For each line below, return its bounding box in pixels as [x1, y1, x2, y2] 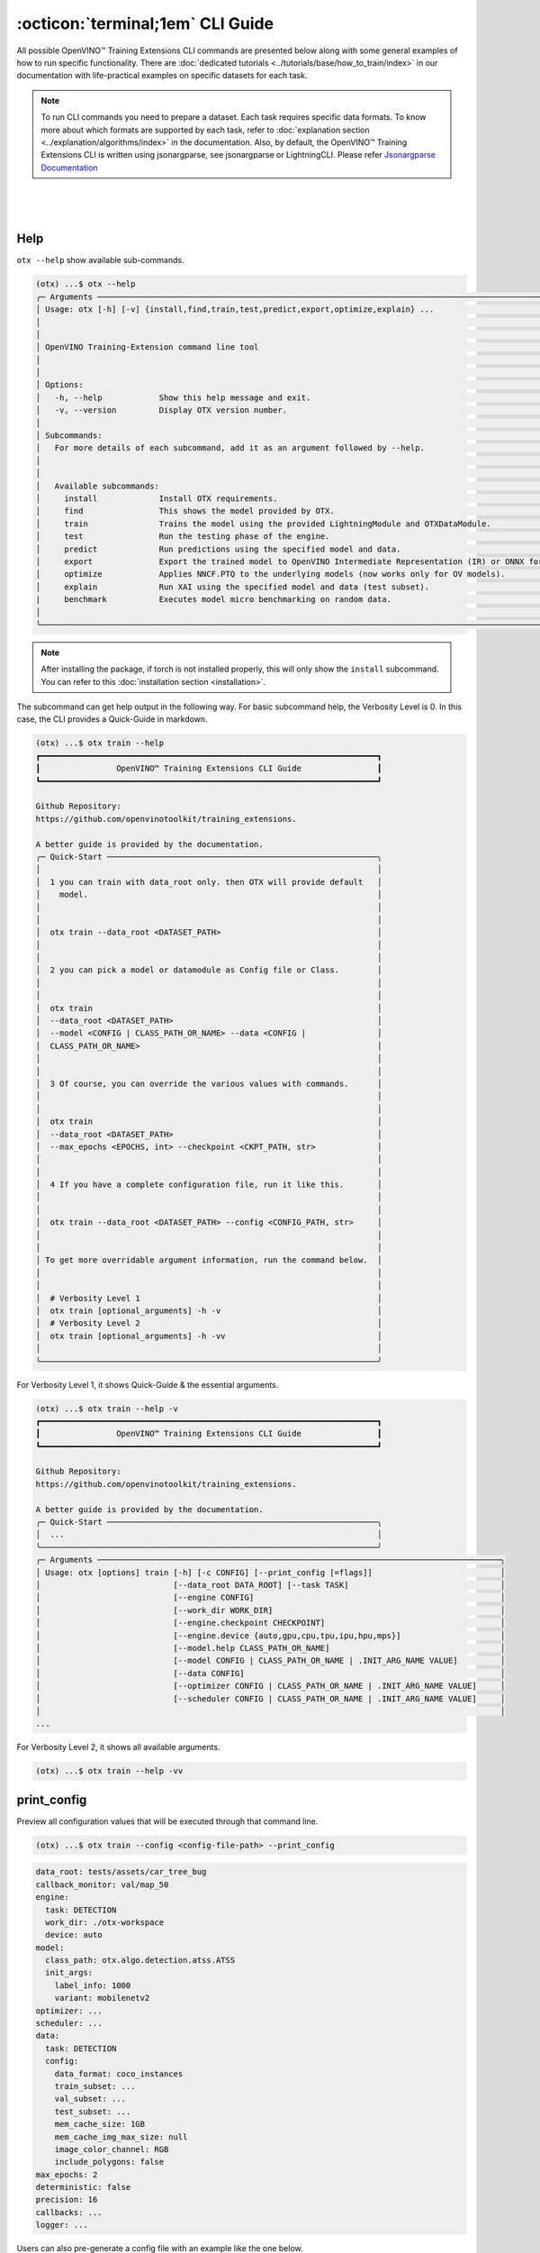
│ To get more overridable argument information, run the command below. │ [35, 1255, 382, 1265]
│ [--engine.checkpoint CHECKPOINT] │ [35, 1618, 506, 1628]
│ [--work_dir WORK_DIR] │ [35, 1605, 506, 1615]
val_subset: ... [54, 2093, 126, 2104]
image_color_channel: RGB [54, 2144, 169, 2154]
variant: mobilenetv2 [54, 1993, 150, 2003]
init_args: [45, 1967, 94, 1978]
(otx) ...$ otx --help [35, 279, 136, 289]
